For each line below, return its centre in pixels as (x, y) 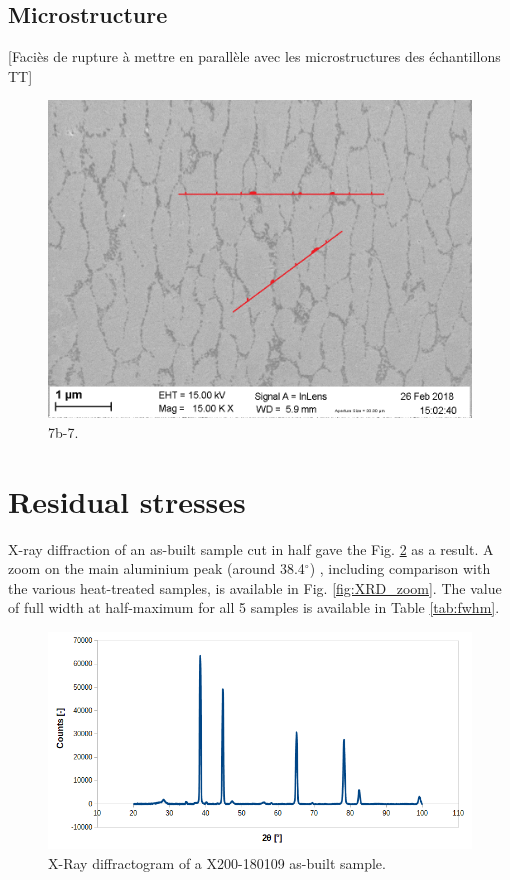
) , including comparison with (400, 568)
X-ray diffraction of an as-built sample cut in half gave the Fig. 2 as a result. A (251, 548)
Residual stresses (127, 500)
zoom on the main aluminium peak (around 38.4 (156, 568)
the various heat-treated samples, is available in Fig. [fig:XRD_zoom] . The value (255, 587)
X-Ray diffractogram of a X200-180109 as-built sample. (217, 862)
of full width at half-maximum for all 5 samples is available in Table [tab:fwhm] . (254, 607)
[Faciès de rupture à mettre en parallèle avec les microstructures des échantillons (254, 56)
